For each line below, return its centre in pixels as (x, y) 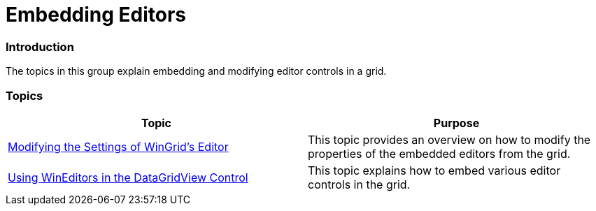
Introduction (40, 46)
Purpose (456, 123)
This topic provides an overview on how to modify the (449, 139)
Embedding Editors (96, 15)
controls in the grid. (359, 184)
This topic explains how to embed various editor (434, 170)
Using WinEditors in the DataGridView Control (128, 177)
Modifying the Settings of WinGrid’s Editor (118, 146)
